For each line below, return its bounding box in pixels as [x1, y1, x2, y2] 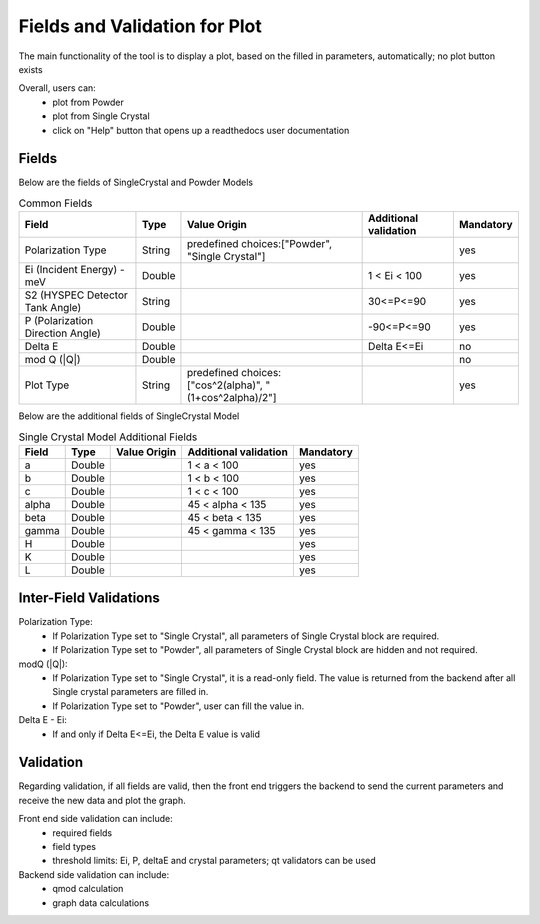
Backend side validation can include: [18, 868, 170, 880]
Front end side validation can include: [18, 813, 174, 825]
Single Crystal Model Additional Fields [18, 430, 198, 444]
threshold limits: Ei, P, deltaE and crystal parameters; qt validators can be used [52, 855, 377, 867]
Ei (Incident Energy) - [24, 263, 125, 277]
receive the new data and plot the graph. [18, 794, 186, 806]
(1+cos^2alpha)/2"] [186, 391, 277, 405]
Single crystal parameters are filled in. [52, 686, 209, 698]
